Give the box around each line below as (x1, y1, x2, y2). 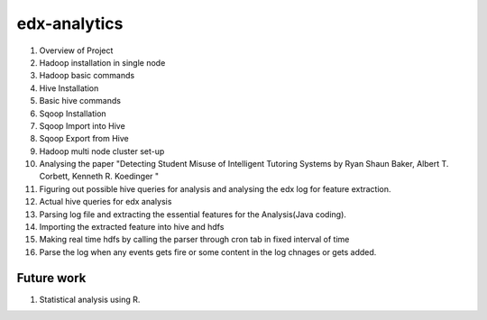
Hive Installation (39, 82, 99, 94)
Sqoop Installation (39, 108, 107, 119)
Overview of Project (39, 45, 114, 56)
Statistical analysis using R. (39, 294, 141, 305)
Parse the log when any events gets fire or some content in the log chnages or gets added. (39, 246, 377, 257)
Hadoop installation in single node (39, 57, 166, 68)
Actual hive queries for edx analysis (39, 197, 172, 207)
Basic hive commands (39, 96, 122, 106)
